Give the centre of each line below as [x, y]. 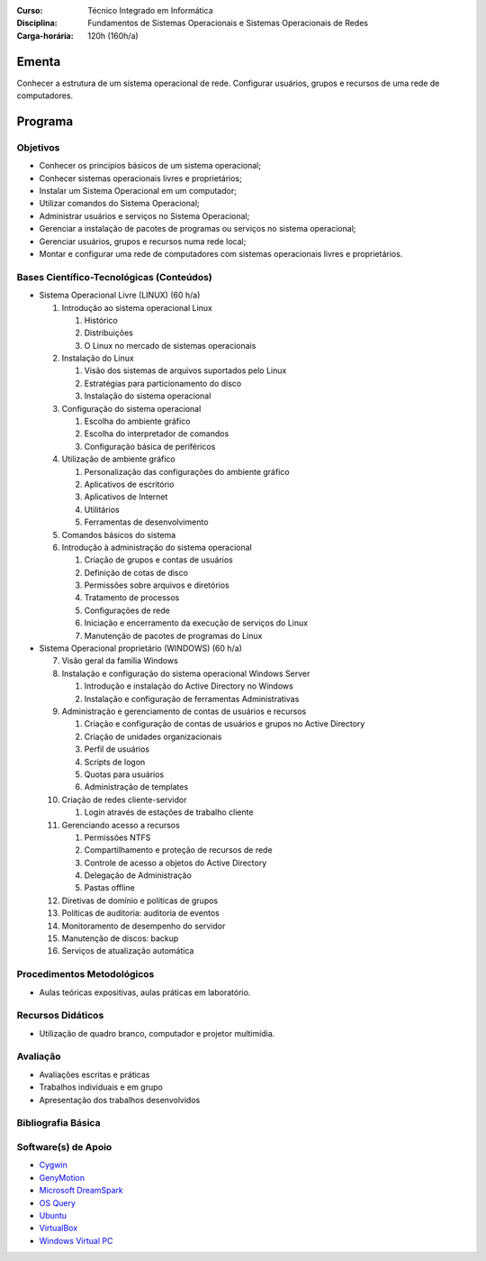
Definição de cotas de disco [136, 572]
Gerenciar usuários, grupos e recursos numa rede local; [143, 241]
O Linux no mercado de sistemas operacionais [170, 345]
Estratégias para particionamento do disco [163, 383]
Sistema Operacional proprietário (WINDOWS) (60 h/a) [141, 648]
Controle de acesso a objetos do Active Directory [175, 863]
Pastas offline [109, 888]
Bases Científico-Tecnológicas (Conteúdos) [114, 277]
